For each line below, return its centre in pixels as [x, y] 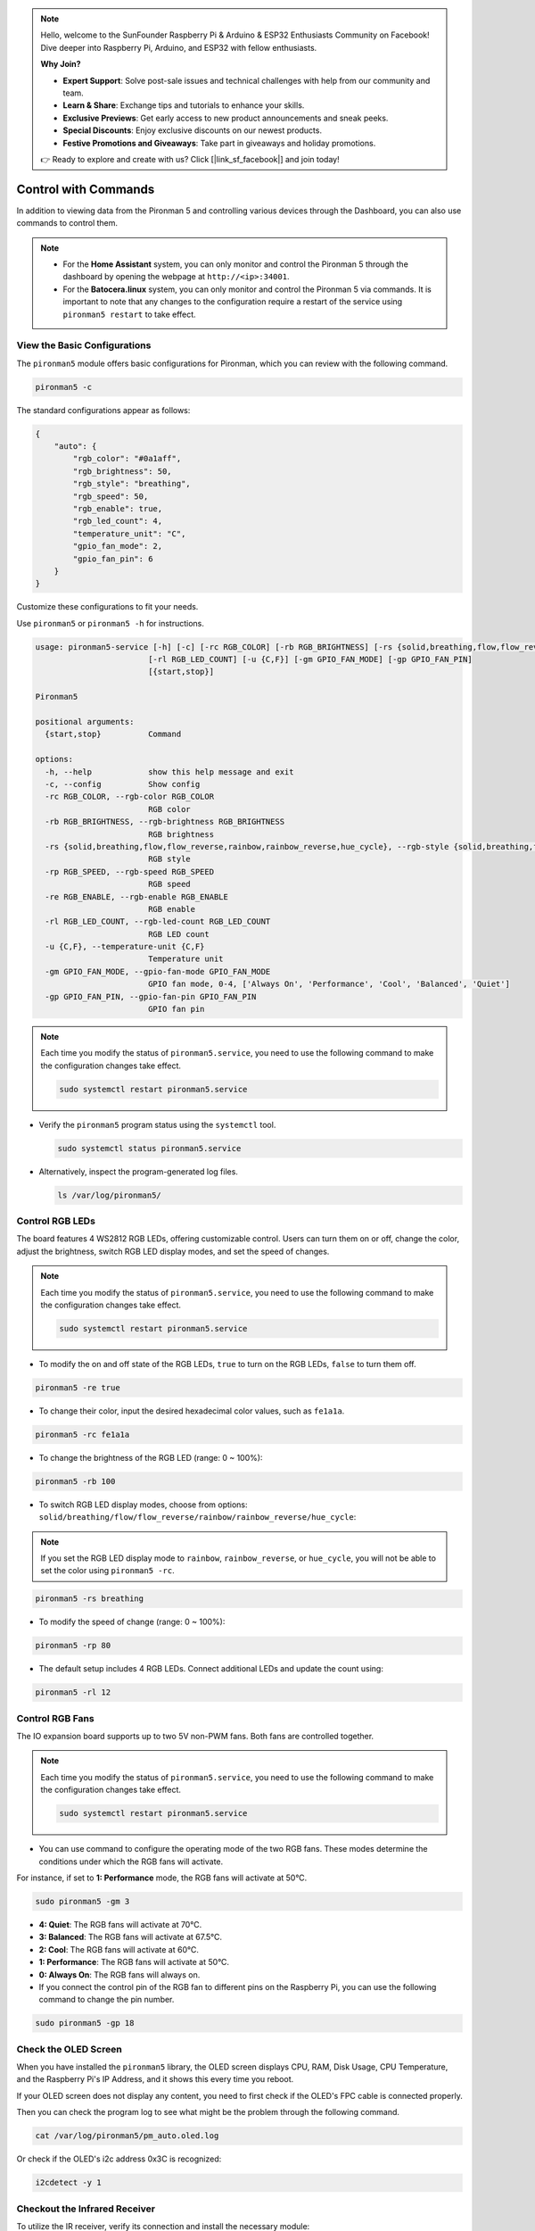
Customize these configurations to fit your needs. [107, 607]
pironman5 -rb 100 [75, 1481]
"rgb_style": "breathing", [132, 484]
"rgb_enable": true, [118, 508]
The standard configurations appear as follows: [103, 410]
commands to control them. [67, 223]
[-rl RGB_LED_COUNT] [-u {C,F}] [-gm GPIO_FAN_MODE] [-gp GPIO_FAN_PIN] [310, 659]
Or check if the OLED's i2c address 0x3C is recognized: [119, 2159]
